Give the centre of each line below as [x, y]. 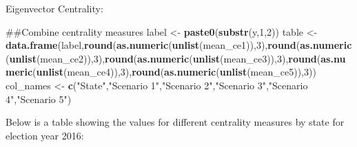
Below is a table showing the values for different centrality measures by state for [175, 122]
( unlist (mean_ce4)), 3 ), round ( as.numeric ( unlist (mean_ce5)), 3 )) [174, 72]
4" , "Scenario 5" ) [39, 99]
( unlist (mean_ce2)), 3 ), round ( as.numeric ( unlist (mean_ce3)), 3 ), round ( [163, 58]
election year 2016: [45, 135]
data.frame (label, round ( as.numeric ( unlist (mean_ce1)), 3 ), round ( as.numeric [179, 45]
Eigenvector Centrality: [54, 8]
